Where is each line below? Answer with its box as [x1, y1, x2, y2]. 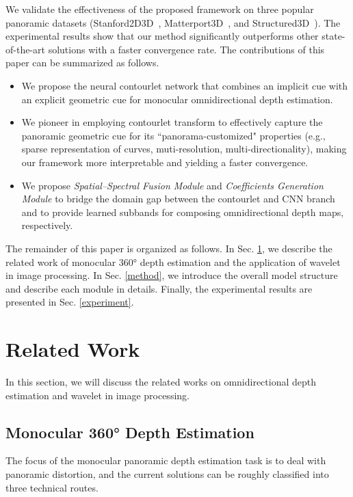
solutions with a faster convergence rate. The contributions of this [48, 42, 325, 56]
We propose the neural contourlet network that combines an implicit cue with [21, 78, 348, 92]
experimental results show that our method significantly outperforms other [5, 29, 319, 43]
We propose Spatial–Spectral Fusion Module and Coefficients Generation [21, 178, 324, 192]
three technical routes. [5, 480, 99, 494]
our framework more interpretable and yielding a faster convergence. [21, 155, 309, 169]
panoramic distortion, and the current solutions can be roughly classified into [5, 466, 329, 481]
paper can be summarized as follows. [5, 55, 159, 70]
